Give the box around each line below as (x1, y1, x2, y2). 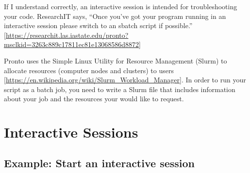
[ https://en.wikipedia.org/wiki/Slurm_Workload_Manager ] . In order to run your (4, 75, 246, 85)
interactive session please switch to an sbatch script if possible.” (4, 20, 193, 31)
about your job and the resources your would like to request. (4, 94, 184, 104)
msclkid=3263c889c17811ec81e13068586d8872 (4, 39, 139, 49)
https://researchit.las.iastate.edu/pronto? (5, 30, 129, 40)
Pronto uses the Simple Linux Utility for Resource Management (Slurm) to (4, 55, 227, 65)
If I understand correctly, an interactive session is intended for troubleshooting (4, 1, 237, 11)
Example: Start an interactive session (4, 155, 195, 170)
